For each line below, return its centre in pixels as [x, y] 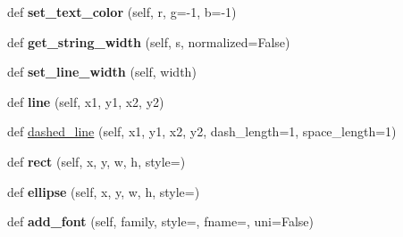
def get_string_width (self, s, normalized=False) [149, 41]
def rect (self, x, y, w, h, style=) [97, 161]
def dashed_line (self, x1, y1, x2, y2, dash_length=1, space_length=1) [202, 131]
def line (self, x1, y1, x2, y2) [86, 101]
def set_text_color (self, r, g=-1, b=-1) [122, 12]
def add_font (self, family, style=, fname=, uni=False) [160, 221]
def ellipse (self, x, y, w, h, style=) [104, 191]
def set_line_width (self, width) [102, 72]
